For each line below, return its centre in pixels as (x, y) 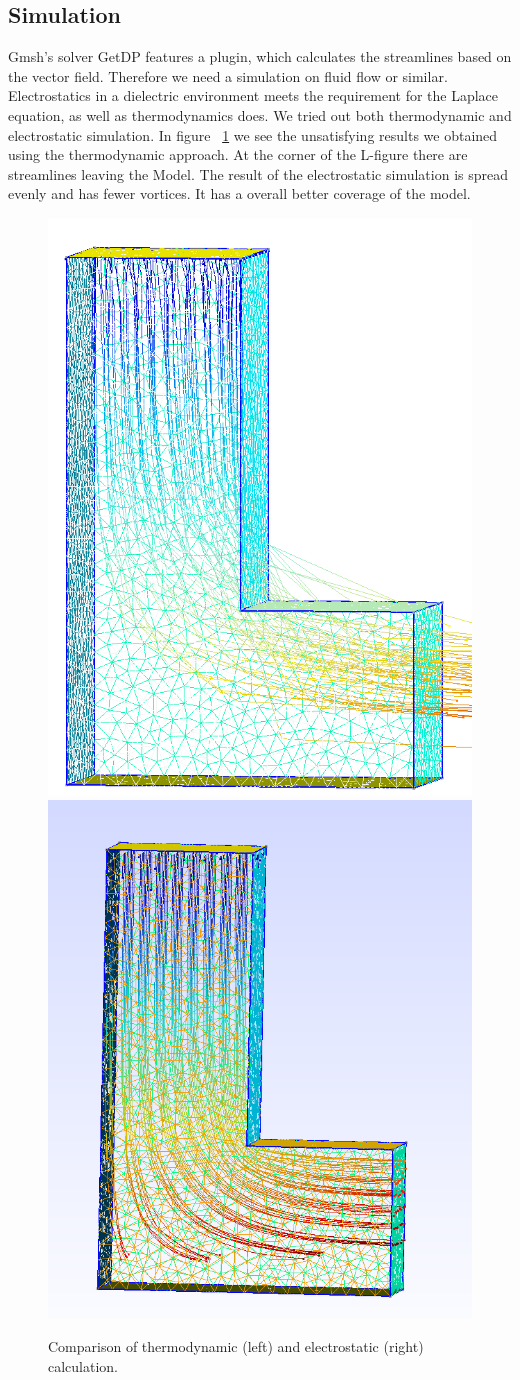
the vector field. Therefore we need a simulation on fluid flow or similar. (228, 75)
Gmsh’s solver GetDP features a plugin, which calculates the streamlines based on (260, 56)
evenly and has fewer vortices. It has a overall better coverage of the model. (239, 193)
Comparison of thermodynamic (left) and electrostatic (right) (236, 1345)
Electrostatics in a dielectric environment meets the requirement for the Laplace (253, 95)
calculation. (83, 1365)
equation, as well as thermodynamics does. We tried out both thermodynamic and (260, 114)
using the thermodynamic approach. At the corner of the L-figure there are (238, 154)
